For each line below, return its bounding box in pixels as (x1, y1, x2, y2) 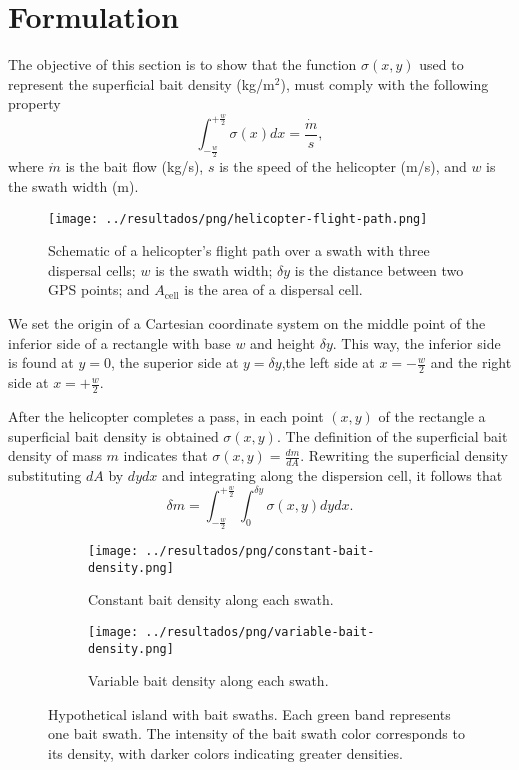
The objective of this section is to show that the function (8, 54, 357, 75)
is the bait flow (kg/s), (65, 156, 204, 177)
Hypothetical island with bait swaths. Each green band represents (48, 703, 451, 724)
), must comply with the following (280, 73, 489, 94)
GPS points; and (48, 279, 150, 300)
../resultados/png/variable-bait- (145, 624, 375, 639)
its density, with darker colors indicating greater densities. (48, 743, 403, 764)
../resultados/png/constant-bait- (145, 544, 375, 559)
